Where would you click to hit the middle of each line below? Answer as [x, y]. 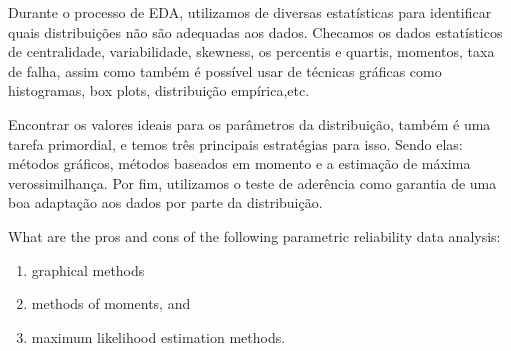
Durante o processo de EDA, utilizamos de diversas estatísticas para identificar [250, 12]
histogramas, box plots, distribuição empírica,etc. [159, 90]
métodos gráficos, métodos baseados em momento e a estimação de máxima [239, 163]
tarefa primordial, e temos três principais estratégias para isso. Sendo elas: [235, 143]
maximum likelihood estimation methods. [158, 336]
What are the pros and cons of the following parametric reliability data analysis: [254, 235]
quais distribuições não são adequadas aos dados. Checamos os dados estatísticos [255, 31]
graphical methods [88, 269]
